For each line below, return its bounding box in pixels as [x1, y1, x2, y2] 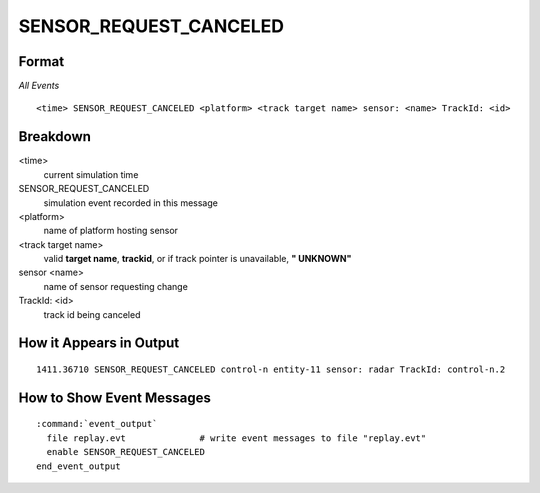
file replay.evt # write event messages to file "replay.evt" [46, 432, 427, 444]
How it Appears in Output [18, 335, 180, 352]
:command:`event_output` [36, 418, 158, 430]
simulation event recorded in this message [43, 196, 219, 209]
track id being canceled [43, 308, 141, 320]
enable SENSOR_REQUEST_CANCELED [46, 446, 205, 458]
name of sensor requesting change [43, 280, 189, 292]
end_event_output [36, 460, 121, 472]
